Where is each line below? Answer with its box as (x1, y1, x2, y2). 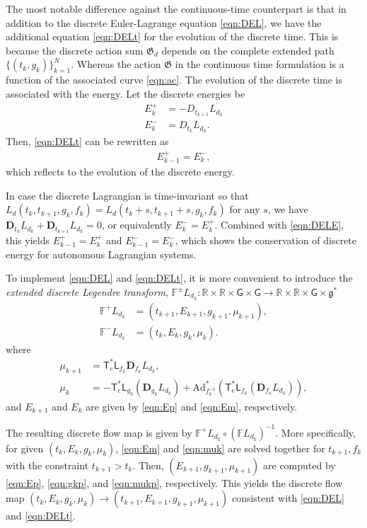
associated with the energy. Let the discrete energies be (6, 86, 245, 101)
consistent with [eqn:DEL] (231, 490, 344, 505)
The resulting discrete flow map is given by (6, 425, 192, 440)
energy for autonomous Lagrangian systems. (6, 246, 197, 261)
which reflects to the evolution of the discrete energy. (6, 164, 235, 179)
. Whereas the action (71, 57, 161, 71)
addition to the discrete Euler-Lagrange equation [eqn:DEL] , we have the (6, 15, 322, 30)
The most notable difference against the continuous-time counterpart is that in (6, 1, 346, 16)
